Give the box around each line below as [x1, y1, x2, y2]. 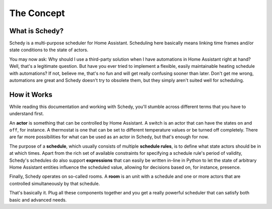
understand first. [9, 111, 44, 117]
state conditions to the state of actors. [9, 47, 89, 53]
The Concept [9, 8, 65, 19]
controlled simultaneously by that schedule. [9, 180, 100, 186]
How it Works [9, 90, 52, 99]
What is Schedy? [9, 27, 64, 35]
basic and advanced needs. [9, 196, 67, 203]
